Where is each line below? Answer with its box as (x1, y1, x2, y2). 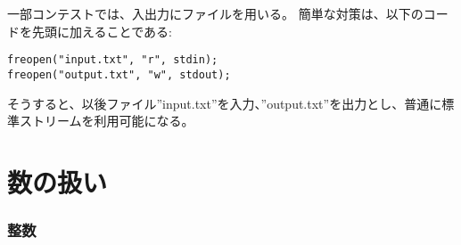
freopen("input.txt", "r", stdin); (7, 53, 218, 67)
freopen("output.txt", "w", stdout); (7, 68, 231, 81)
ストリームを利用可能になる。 (19, 111, 194, 130)
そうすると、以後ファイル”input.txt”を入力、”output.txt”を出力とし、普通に (7, 94, 442, 112)
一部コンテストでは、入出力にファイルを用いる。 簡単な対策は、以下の (7, 4, 424, 22)
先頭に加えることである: (31, 21, 172, 40)
